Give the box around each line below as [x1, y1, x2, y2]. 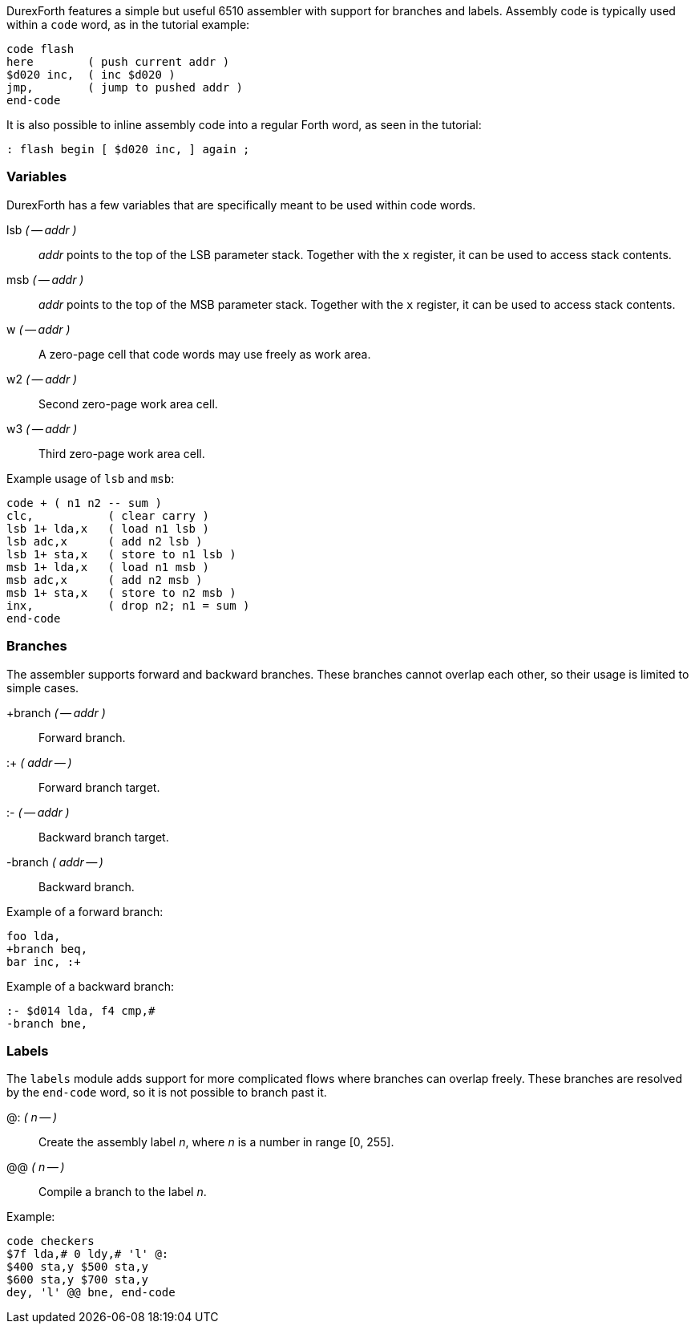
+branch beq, [6, 942, 88, 955]
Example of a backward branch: [6, 979, 174, 993]
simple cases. [6, 680, 79, 695]
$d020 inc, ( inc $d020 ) [6, 68, 176, 81]
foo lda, [6, 929, 61, 943]
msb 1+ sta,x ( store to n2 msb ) [6, 586, 236, 599]
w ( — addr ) [6, 322, 71, 336]
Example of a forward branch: [6, 904, 164, 918]
